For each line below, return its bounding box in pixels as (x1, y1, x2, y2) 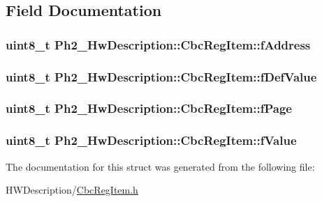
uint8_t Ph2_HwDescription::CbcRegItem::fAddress (6, 36, 311, 53)
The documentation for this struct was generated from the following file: (6, 159, 315, 173)
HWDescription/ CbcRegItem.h (6, 182, 138, 197)
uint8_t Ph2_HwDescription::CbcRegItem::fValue (6, 132, 297, 149)
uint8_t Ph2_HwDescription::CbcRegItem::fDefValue (6, 68, 317, 85)
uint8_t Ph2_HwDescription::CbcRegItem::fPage (6, 100, 292, 117)
